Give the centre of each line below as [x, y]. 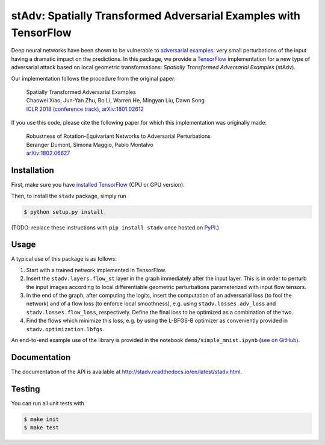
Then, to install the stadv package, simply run [69, 196]
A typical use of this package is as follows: [64, 259]
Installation [32, 171]
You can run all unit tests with [48, 403]
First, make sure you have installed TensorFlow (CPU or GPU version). [98, 185]
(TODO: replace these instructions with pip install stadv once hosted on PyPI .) [115, 227]
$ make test [42, 428]
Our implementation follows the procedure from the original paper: [93, 78]
